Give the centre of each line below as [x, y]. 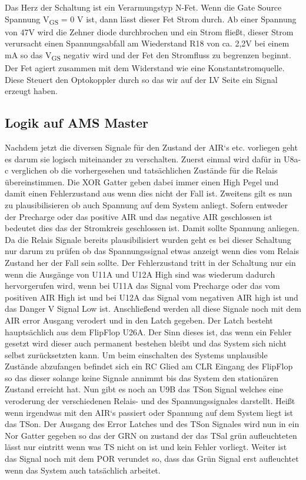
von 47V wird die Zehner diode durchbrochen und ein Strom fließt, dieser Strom [149, 31]
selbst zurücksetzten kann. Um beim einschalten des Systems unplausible [136, 354]
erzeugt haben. [31, 91]
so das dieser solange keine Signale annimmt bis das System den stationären [142, 377]
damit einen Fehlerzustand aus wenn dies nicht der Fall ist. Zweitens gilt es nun [149, 193]
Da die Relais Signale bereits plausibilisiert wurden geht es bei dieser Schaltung [148, 239]
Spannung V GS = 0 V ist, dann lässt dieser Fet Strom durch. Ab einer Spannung [151, 19]
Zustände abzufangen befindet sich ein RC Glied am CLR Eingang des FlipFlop [149, 366]
